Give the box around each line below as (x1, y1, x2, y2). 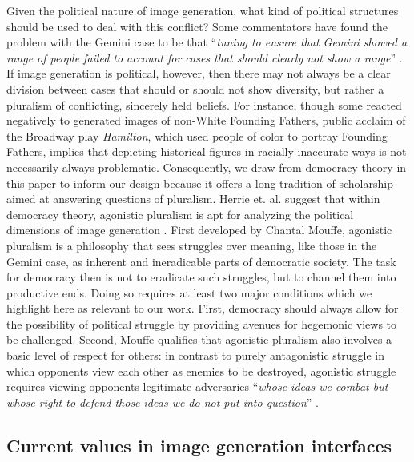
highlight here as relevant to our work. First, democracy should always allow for (6, 300, 399, 317)
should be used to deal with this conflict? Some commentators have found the (6, 18, 388, 34)
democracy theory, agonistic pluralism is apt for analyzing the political (6, 205, 354, 222)
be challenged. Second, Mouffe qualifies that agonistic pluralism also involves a (6, 331, 392, 348)
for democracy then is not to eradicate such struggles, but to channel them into (6, 269, 396, 285)
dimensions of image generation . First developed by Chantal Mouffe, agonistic (6, 221, 392, 238)
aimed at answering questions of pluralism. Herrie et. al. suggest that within (6, 190, 380, 207)
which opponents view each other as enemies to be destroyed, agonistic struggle (6, 362, 396, 379)
